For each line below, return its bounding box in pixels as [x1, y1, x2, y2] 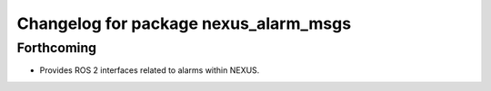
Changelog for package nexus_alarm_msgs [16, 14, 352, 33]
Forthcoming [16, 40, 97, 56]
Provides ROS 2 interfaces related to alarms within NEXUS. [39, 65, 260, 76]
